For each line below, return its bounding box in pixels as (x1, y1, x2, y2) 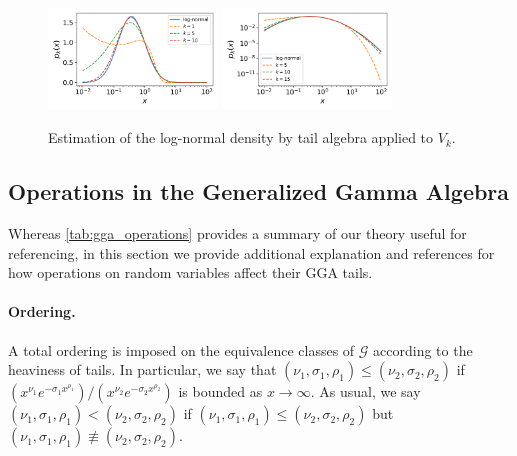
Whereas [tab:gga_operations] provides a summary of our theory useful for (8, 223, 467, 244)
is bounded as (178, 381, 263, 402)
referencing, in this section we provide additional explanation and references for (8, 242, 495, 263)
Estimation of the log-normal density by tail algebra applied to (48, 127, 434, 148)
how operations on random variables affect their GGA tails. (8, 262, 373, 283)
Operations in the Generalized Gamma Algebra (8, 176, 510, 207)
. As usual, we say (310, 381, 421, 402)
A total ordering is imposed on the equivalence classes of (8, 339, 355, 360)
